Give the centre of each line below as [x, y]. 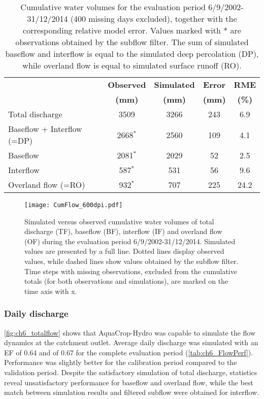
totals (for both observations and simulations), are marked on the [126, 281]
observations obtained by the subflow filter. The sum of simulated [132, 42]
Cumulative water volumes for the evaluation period [113, 7]
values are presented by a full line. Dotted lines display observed [124, 251]
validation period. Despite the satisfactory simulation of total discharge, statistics [131, 372]
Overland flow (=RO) [47, 185]
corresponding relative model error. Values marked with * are [132, 30]
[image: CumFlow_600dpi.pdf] [74, 205]
